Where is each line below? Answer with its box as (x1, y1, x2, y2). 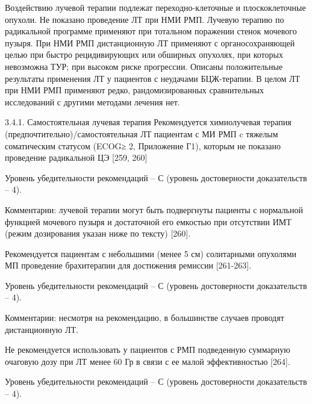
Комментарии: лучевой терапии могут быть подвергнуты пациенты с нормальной (5, 203, 303, 216)
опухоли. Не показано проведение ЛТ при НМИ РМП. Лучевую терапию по (5, 13, 284, 25)
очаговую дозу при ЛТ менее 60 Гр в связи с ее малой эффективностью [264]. (5, 355, 290, 367)
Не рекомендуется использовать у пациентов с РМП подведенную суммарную (5, 343, 290, 356)
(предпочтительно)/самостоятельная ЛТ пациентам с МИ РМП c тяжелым (5, 127, 278, 140)
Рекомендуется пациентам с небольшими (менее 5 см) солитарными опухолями (5, 247, 296, 259)
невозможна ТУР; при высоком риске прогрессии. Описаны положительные (5, 60, 283, 72)
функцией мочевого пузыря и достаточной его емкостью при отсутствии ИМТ (5, 215, 292, 228)
